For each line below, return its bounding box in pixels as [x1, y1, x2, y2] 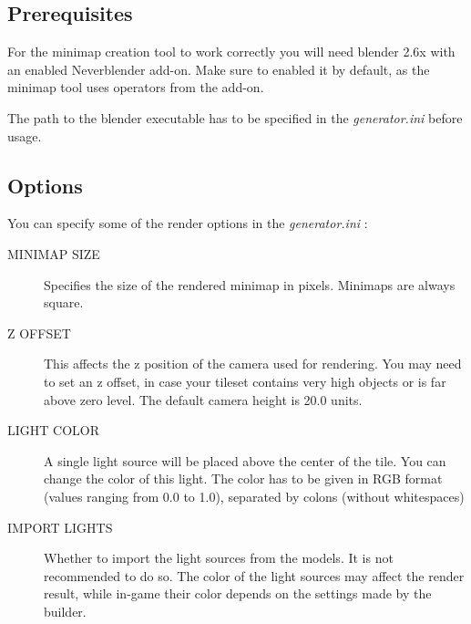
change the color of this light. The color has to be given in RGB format [44, 469, 443, 488]
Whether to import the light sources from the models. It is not [44, 548, 394, 567]
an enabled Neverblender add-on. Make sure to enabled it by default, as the [7, 59, 430, 78]
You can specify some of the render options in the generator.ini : [7, 213, 368, 233]
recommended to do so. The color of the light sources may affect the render [44, 566, 465, 585]
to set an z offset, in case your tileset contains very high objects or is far [44, 371, 446, 390]
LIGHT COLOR [7, 421, 100, 440]
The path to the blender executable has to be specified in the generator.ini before [7, 108, 463, 127]
